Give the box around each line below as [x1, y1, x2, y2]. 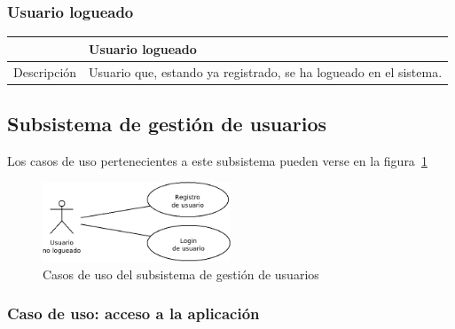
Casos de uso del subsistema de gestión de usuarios [43, 264, 319, 283]
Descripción [13, 62, 77, 81]
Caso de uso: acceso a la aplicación [7, 302, 260, 325]
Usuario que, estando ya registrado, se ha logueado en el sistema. [89, 62, 443, 81]
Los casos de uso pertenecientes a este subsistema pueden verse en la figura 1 [7, 151, 428, 169]
